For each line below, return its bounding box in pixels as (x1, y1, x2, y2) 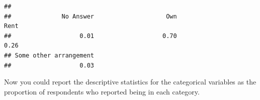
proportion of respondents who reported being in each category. (4, 86, 200, 96)
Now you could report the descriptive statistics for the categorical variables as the (4, 76, 256, 87)
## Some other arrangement (4, 51, 94, 59)
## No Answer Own (4, 12, 177, 20)
